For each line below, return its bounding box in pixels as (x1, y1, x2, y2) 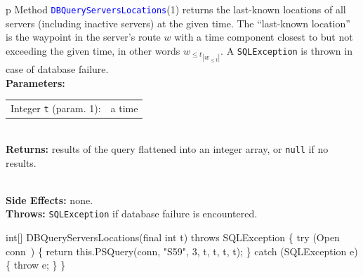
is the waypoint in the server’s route (6, 29, 161, 44)
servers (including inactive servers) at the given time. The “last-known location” (6, 15, 350, 30)
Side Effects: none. (6, 192, 93, 207)
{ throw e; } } (6, 257, 66, 272)
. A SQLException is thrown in (220, 43, 352, 58)
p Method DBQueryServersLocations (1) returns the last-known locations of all (6, 2, 346, 16)
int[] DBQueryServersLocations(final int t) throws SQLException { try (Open (6, 229, 340, 244)
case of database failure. (6, 62, 109, 76)
